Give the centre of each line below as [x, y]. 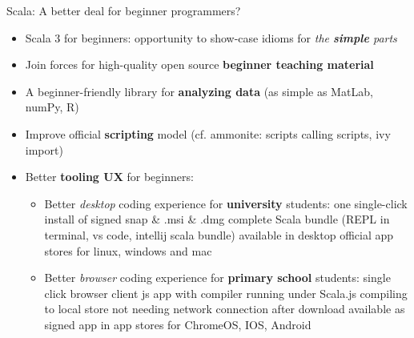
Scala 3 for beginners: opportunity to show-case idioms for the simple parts [211, 37]
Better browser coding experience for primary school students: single [217, 278]
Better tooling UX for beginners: [109, 177]
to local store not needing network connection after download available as [225, 309]
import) [44, 149]
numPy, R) [52, 107]
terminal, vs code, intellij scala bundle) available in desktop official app [219, 234]
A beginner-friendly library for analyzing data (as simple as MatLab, [199, 91]
